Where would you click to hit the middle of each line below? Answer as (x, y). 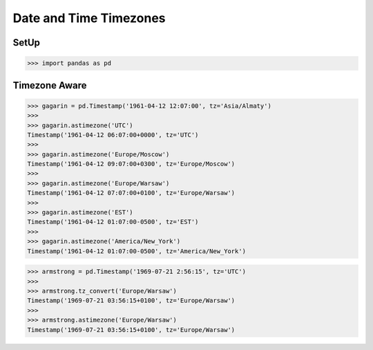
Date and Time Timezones (89, 18)
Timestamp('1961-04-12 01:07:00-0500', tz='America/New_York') (137, 251)
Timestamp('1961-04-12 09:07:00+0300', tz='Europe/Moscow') (131, 164)
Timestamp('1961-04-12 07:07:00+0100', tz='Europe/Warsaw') (131, 193)
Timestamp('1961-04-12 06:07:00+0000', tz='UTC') (113, 135)
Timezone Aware (50, 85)
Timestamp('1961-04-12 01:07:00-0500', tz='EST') (113, 222)
